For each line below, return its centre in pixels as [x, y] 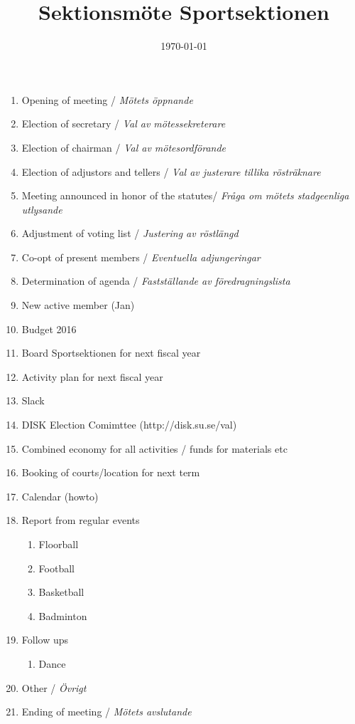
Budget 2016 [49, 329]
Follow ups [45, 640]
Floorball [59, 544]
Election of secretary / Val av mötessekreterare [124, 124]
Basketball [61, 592]
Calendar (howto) [60, 496]
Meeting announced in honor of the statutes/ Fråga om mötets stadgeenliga [185, 195]
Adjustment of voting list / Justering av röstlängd [130, 233]
